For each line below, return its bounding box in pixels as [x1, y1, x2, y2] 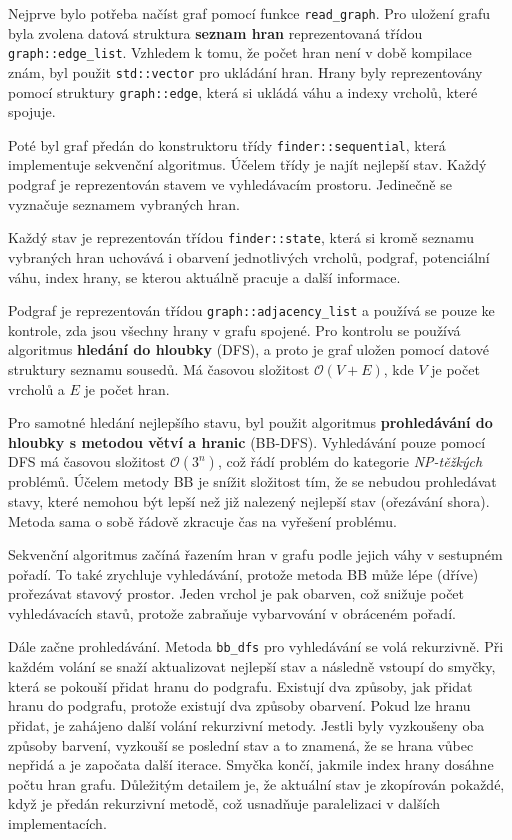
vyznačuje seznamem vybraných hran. [8, 193, 240, 214]
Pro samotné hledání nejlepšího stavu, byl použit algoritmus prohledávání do [8, 412, 493, 433]
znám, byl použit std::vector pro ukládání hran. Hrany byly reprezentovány [8, 61, 483, 82]
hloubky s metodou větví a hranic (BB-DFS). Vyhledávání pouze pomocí [8, 431, 486, 452]
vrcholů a [8, 378, 65, 399]
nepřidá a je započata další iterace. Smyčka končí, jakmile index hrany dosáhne [8, 754, 494, 775]
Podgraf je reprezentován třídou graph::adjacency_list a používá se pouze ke [8, 300, 495, 321]
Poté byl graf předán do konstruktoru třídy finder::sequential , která [8, 134, 446, 155]
